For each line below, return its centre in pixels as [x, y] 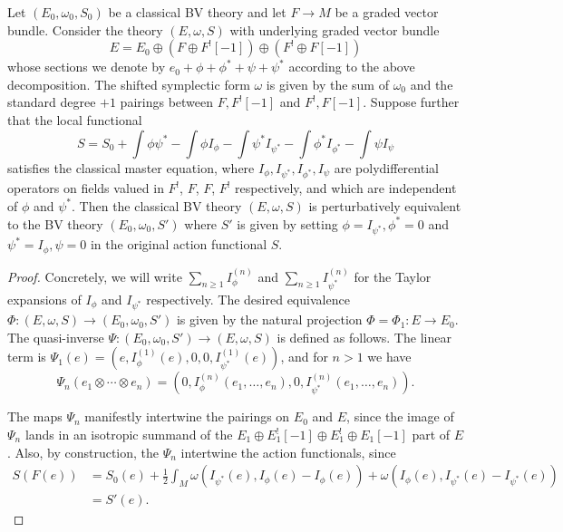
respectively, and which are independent [346, 188]
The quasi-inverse [56, 337]
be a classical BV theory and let [197, 12]
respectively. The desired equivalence [248, 299]
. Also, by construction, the [83, 452]
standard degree [52, 102]
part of [431, 435]
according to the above [352, 67]
